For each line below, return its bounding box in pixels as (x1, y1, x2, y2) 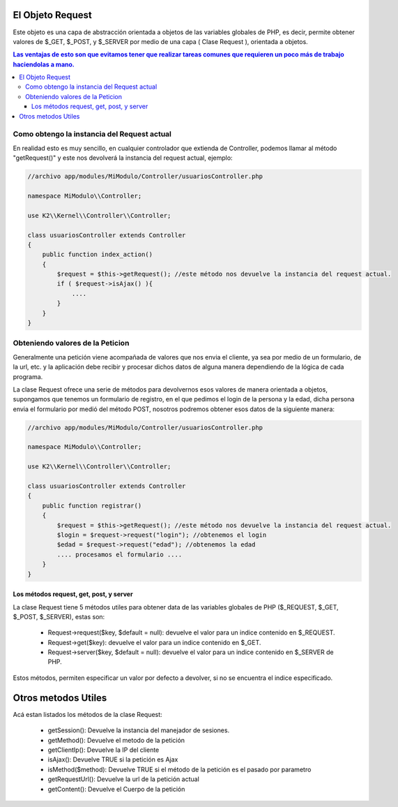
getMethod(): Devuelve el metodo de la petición (47, 736, 185, 744)
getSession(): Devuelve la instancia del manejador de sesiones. (47, 726, 230, 734)
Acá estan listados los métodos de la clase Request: (13, 710, 163, 718)
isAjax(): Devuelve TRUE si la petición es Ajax (47, 755, 178, 764)
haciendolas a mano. (13, 60, 75, 68)
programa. (13, 372, 43, 380)
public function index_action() (42, 251, 153, 258)
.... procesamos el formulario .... (56, 550, 183, 558)
